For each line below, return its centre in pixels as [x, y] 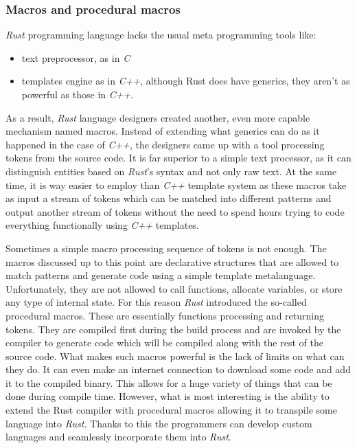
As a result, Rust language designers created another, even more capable [158, 117]
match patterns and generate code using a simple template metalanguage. [161, 275]
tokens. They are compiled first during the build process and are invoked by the [173, 329]
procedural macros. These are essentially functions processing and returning [165, 315]
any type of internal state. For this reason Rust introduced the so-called [156, 302]
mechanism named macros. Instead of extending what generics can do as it [163, 131]
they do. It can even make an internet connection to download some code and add [178, 369]
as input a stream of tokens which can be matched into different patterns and [169, 198]
